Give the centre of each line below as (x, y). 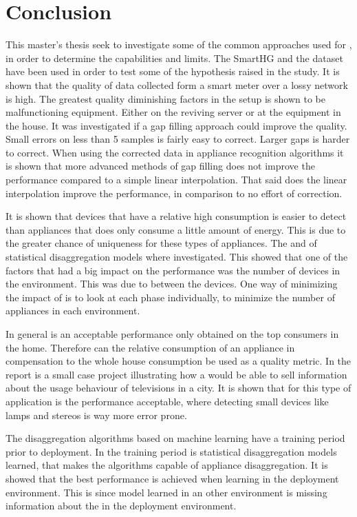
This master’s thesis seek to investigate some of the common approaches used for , (179, 44)
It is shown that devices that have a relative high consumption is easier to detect (176, 216)
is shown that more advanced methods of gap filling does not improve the (160, 166)
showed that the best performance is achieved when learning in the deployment (172, 478)
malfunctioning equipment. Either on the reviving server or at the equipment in (173, 112)
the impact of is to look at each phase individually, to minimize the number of (170, 297)
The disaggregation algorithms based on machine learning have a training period (175, 438)
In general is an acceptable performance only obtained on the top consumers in (172, 334)
